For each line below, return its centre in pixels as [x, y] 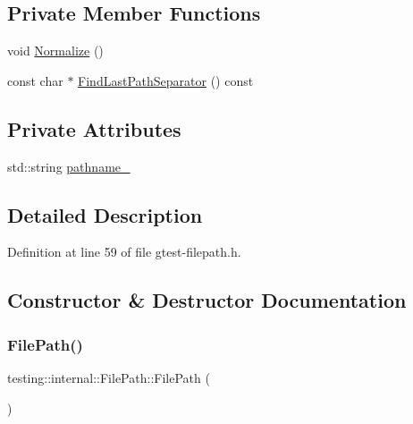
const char [35, 80]
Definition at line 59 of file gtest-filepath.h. [124, 252]
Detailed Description [105, 214]
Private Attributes [94, 128]
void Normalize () [55, 51]
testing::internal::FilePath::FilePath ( [109, 377]
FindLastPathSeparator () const [166, 80]
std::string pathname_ [69, 166]
